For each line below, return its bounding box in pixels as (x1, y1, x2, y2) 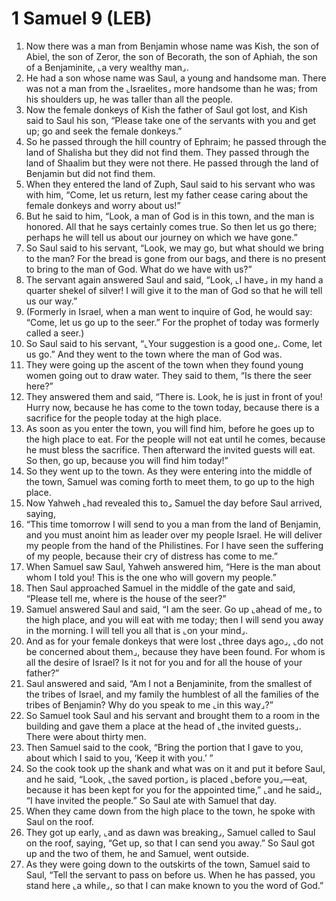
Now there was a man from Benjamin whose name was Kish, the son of (25, 40, 320, 52)
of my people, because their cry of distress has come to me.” (25, 550, 279, 562)
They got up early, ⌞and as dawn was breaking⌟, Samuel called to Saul (25, 826, 316, 838)
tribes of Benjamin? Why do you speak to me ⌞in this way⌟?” (25, 698, 274, 711)
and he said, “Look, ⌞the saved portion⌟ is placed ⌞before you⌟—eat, (25, 773, 308, 785)
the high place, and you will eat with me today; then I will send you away (25, 613, 324, 626)
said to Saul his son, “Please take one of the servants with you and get (25, 114, 317, 126)
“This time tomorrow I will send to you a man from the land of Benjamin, (25, 518, 321, 530)
